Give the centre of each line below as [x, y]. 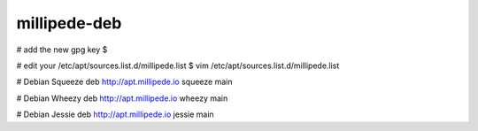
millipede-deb [69, 23]
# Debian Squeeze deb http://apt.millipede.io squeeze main [124, 82]
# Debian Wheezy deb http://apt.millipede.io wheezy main [122, 98]
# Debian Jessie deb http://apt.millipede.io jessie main [115, 114]
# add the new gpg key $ [62, 50]
